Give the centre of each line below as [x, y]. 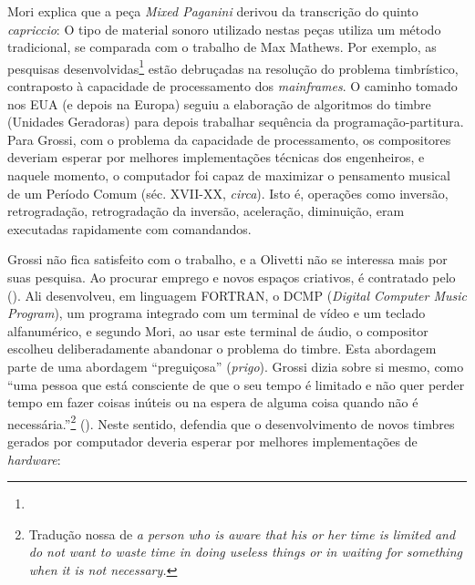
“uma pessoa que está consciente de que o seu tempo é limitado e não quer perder [236, 384]
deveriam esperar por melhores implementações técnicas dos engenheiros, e [216, 157]
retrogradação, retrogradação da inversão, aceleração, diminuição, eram [206, 211]
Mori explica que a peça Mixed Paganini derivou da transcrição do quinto [213, 11]
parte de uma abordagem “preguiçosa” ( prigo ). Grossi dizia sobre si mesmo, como [236, 366]
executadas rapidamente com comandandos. [129, 228]
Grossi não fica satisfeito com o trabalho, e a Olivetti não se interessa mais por [227, 259]
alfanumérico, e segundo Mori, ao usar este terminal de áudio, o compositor [218, 330]
